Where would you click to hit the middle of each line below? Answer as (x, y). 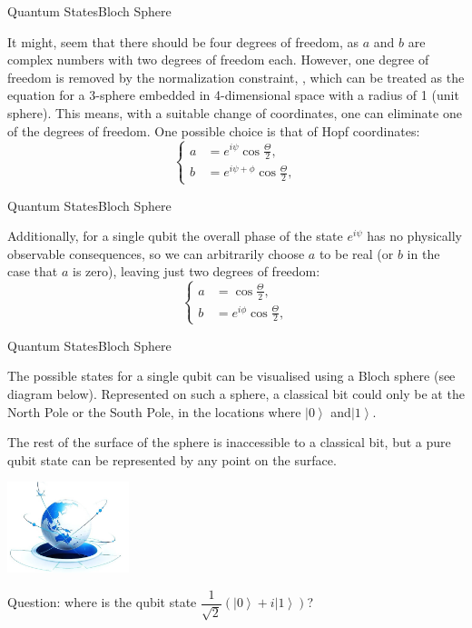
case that (33, 271)
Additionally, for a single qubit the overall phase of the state (175, 236)
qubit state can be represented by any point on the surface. (172, 459)
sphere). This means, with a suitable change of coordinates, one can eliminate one (235, 112)
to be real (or (356, 253)
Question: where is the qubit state (102, 602)
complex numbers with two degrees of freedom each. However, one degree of (218, 60)
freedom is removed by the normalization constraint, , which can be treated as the (236, 77)
